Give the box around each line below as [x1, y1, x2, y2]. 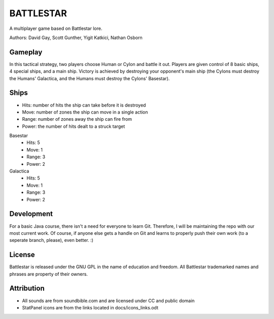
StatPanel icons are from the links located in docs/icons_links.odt [22, 304, 158, 310]
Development [9, 209, 53, 218]
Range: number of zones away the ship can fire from [22, 116, 132, 122]
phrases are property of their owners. [9, 271, 88, 277]
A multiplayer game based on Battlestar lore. [9, 25, 102, 31]
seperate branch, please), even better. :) [9, 237, 94, 243]
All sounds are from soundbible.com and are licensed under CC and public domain [22, 297, 195, 304]
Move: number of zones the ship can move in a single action [22, 109, 148, 115]
